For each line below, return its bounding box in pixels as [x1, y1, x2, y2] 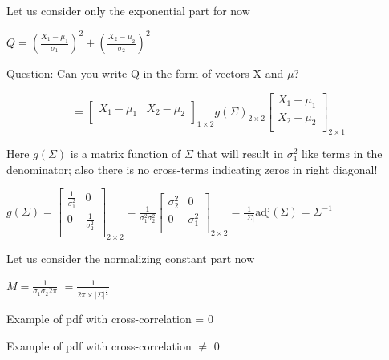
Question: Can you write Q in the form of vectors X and [6, 65, 284, 82]
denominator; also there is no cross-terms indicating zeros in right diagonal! [6, 160, 378, 177]
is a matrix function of [70, 145, 181, 162]
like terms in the [301, 145, 383, 162]
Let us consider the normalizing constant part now [6, 250, 255, 267]
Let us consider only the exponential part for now [6, 2, 250, 18]
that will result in [197, 145, 283, 162]
